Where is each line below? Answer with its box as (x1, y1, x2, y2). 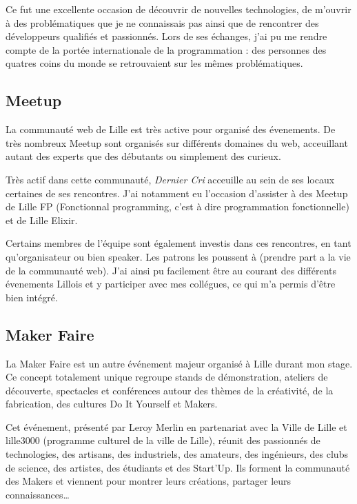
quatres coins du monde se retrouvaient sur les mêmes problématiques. (6, 56, 303, 70)
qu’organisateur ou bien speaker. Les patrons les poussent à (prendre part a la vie (6, 249, 351, 263)
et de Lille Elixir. (6, 212, 78, 227)
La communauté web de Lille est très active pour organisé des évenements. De (6, 122, 336, 137)
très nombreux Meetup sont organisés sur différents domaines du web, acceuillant (6, 135, 348, 150)
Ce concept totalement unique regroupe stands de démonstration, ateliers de (6, 370, 328, 384)
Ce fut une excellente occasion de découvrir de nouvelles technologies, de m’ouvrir (6, 2, 351, 16)
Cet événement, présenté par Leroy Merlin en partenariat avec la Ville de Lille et (6, 419, 347, 434)
